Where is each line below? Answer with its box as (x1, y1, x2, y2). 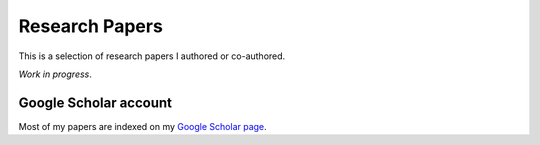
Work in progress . (18, 68, 92, 80)
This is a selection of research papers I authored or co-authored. (18, 50, 286, 62)
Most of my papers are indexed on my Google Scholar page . (18, 120, 267, 132)
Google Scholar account (18, 94, 173, 111)
